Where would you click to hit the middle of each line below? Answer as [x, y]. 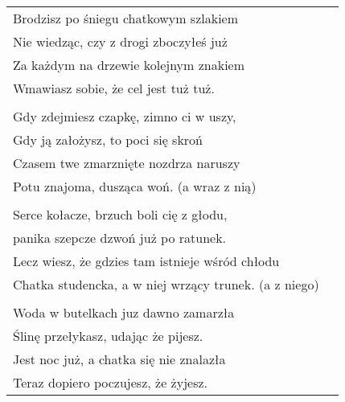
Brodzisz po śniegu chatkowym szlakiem [126, 18]
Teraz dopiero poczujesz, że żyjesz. [111, 382]
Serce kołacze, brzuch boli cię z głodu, [120, 214]
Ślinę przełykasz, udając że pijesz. [108, 336]
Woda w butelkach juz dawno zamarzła [124, 312]
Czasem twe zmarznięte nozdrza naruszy [127, 163]
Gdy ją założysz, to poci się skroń [108, 139]
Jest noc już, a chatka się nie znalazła [119, 359]
